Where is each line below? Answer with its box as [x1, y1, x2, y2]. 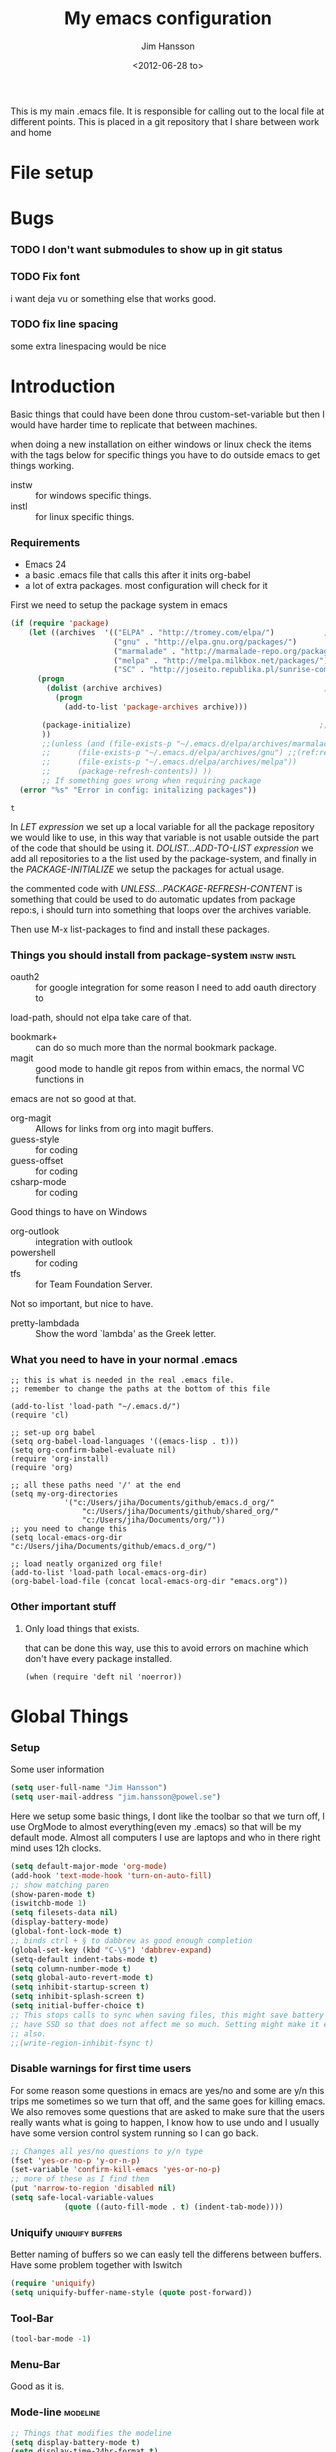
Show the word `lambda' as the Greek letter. [35, 1328, 217, 1340]
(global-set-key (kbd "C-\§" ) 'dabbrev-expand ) [10, 1945, 213, 1955]
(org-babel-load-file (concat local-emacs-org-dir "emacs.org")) [10, 1577, 288, 1587]
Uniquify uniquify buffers [10, 2225, 123, 2239]
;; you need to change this [10, 1524, 128, 1534]
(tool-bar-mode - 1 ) [10, 2334, 92, 2344]
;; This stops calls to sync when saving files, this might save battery [10, 2010, 325, 2020]
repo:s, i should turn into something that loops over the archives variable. [10, 903, 312, 916]
